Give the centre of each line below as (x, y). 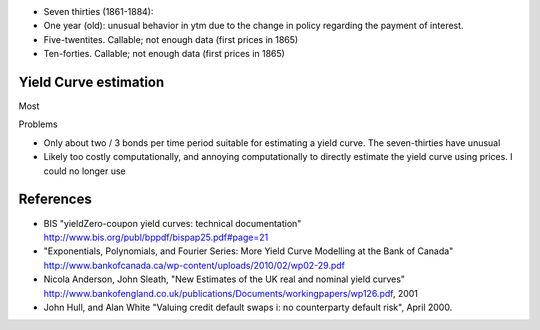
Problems (38, 124)
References (55, 199)
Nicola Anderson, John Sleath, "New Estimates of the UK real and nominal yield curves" (224, 279)
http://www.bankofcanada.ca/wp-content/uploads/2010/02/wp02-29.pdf (194, 265)
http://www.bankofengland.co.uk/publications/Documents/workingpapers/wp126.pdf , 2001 (231, 293)
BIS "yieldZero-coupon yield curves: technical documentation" (172, 223)
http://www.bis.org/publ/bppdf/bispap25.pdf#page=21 (156, 237)
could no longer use (85, 171)
